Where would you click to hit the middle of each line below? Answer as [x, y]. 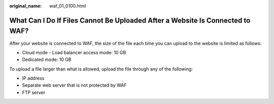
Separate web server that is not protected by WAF [74, 85]
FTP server [34, 92]
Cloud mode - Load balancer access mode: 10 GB [74, 52]
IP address [33, 78]
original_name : [26, 6]
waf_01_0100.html [68, 6]
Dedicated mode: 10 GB [47, 60]
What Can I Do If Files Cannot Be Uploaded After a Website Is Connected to [130, 20]
